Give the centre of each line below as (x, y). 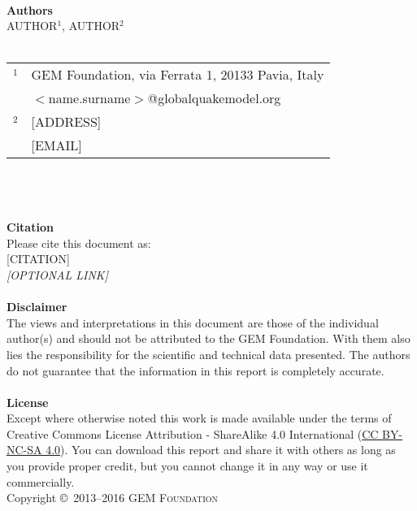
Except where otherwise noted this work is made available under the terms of (199, 418)
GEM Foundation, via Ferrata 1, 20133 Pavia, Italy (178, 75)
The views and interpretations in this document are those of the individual (193, 322)
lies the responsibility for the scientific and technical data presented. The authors (208, 354)
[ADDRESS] (66, 122)
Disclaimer (37, 307)
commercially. (41, 481)
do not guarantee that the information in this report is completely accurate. (195, 370)
